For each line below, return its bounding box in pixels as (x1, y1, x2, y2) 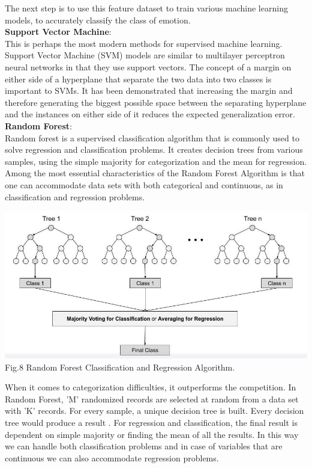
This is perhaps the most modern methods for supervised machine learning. (5, 37, 283, 49)
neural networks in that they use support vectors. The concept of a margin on (5, 60, 292, 73)
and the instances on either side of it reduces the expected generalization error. (5, 108, 295, 120)
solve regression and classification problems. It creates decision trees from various (5, 143, 303, 156)
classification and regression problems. (5, 190, 145, 203)
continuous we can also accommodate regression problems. (5, 451, 219, 464)
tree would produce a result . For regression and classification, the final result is (5, 416, 298, 429)
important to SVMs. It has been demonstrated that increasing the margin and (5, 84, 293, 97)
